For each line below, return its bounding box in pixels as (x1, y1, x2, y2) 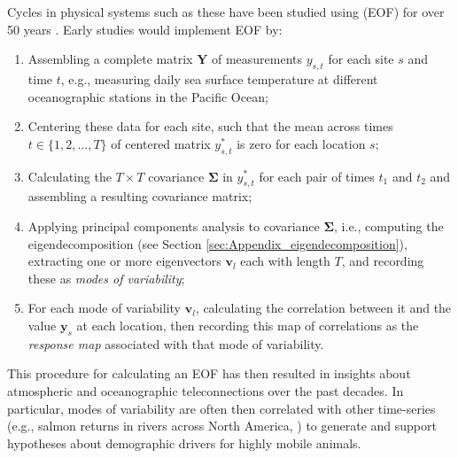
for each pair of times (259, 167, 375, 185)
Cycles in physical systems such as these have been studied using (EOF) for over (7, 3, 445, 20)
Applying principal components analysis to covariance (27, 216, 320, 235)
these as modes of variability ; (27, 268, 185, 287)
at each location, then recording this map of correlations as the (76, 315, 419, 334)
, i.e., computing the (334, 216, 444, 235)
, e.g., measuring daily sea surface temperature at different (60, 69, 378, 88)
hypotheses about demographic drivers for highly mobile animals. (7, 433, 361, 452)
